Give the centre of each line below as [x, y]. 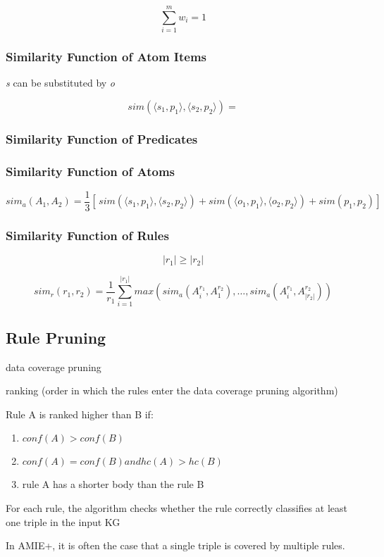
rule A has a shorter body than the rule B [113, 484]
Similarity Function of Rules [87, 235]
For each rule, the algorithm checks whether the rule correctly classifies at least [176, 507]
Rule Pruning [56, 337]
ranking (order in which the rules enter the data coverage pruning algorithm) [172, 390]
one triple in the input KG [63, 521]
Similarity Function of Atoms [91, 171]
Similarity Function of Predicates [102, 138]
